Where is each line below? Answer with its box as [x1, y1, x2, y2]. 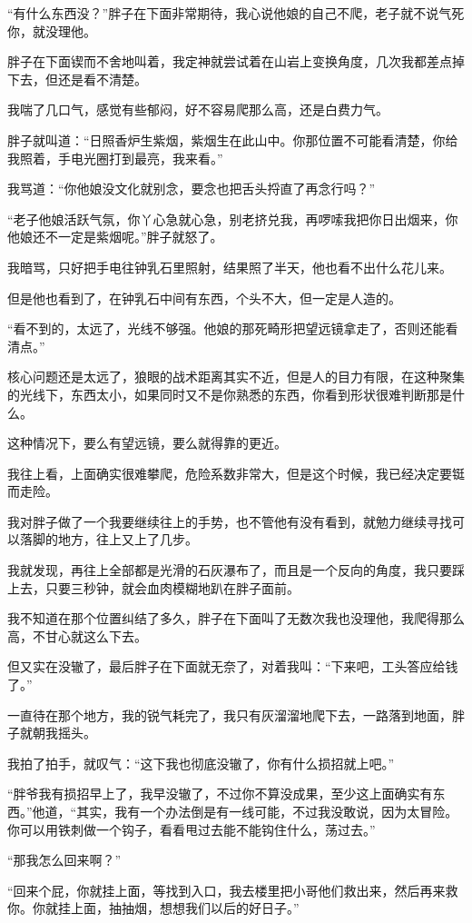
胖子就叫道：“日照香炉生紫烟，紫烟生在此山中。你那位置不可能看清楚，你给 [7, 130, 458, 149]
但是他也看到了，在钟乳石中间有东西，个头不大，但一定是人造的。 [7, 288, 401, 307]
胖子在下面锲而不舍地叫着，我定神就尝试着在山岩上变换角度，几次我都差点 [7, 52, 452, 71]
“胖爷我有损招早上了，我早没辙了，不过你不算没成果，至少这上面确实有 [7, 784, 433, 803]
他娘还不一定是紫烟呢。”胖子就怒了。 [7, 227, 223, 246]
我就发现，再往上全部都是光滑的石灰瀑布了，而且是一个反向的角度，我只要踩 [7, 561, 465, 580]
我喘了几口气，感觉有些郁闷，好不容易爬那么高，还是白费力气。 [7, 100, 388, 119]
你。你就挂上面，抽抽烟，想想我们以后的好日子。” [7, 898, 300, 918]
